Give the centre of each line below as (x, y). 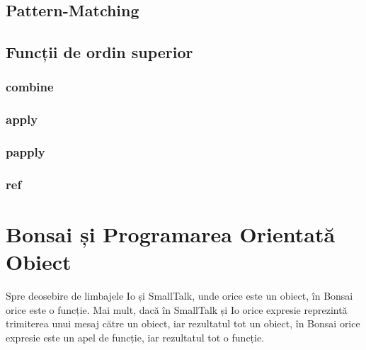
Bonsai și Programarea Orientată (171, 234)
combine (30, 87)
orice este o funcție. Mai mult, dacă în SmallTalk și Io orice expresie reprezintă (177, 309)
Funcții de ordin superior (99, 52)
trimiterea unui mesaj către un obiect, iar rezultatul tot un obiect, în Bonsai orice (183, 323)
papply (25, 152)
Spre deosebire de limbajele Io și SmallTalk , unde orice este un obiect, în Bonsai (179, 296)
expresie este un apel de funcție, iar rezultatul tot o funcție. (135, 338)
